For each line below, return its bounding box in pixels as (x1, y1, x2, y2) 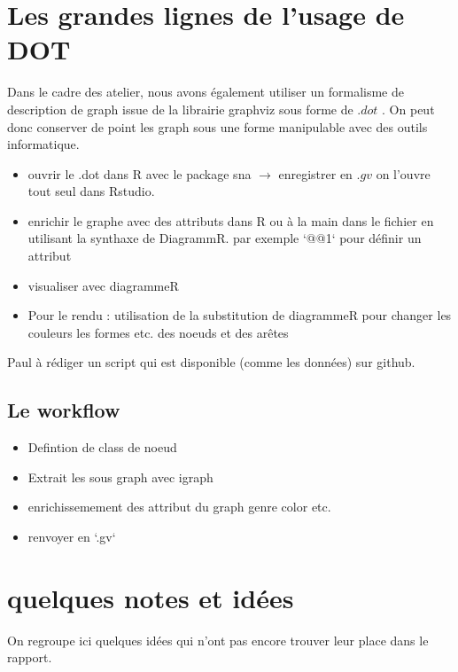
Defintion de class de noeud (27, 438, 177, 457)
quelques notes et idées (7, 579, 294, 615)
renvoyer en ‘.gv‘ (27, 527, 116, 546)
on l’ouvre (376, 164, 431, 183)
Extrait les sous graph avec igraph (27, 467, 213, 486)
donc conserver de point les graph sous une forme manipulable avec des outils (7, 117, 428, 136)
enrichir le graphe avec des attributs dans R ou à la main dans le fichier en (27, 211, 434, 230)
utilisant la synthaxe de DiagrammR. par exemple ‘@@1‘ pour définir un (27, 229, 422, 247)
